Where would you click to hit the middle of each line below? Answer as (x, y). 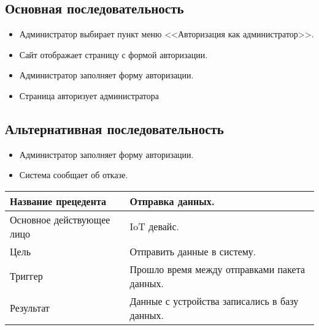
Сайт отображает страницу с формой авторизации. (113, 54)
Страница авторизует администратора (89, 95)
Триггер (26, 276)
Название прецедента (58, 201)
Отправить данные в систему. (193, 251)
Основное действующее (60, 219)
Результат (30, 308)
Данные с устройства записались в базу (214, 301)
